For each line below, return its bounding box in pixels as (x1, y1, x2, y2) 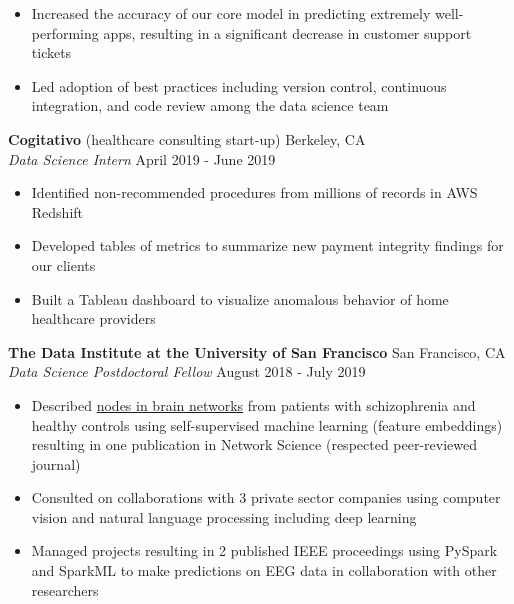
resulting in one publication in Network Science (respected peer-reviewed (31, 434, 478, 455)
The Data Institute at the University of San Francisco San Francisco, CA (8, 341, 506, 362)
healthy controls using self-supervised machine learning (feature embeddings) (31, 414, 503, 435)
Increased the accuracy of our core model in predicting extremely (31, 3, 431, 23)
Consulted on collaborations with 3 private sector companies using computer (31, 487, 501, 508)
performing (31, 22, 99, 43)
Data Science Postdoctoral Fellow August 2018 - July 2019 (8, 361, 366, 382)
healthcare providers (31, 308, 156, 329)
